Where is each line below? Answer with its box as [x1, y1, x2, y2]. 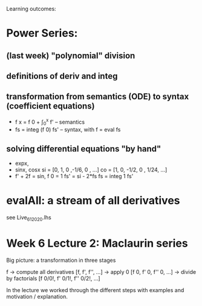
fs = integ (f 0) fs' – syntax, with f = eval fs [15, 126, 121, 133]
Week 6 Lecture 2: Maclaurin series [6, 236, 189, 250]
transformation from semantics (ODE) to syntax [6, 91, 189, 102]
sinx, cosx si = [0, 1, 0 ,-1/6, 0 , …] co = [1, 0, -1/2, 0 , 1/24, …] [15, 166, 168, 173]
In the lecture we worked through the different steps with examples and [6, 286, 184, 293]
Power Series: [6, 27, 78, 40]
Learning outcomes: [6, 5, 56, 12]
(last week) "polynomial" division [6, 50, 135, 61]
